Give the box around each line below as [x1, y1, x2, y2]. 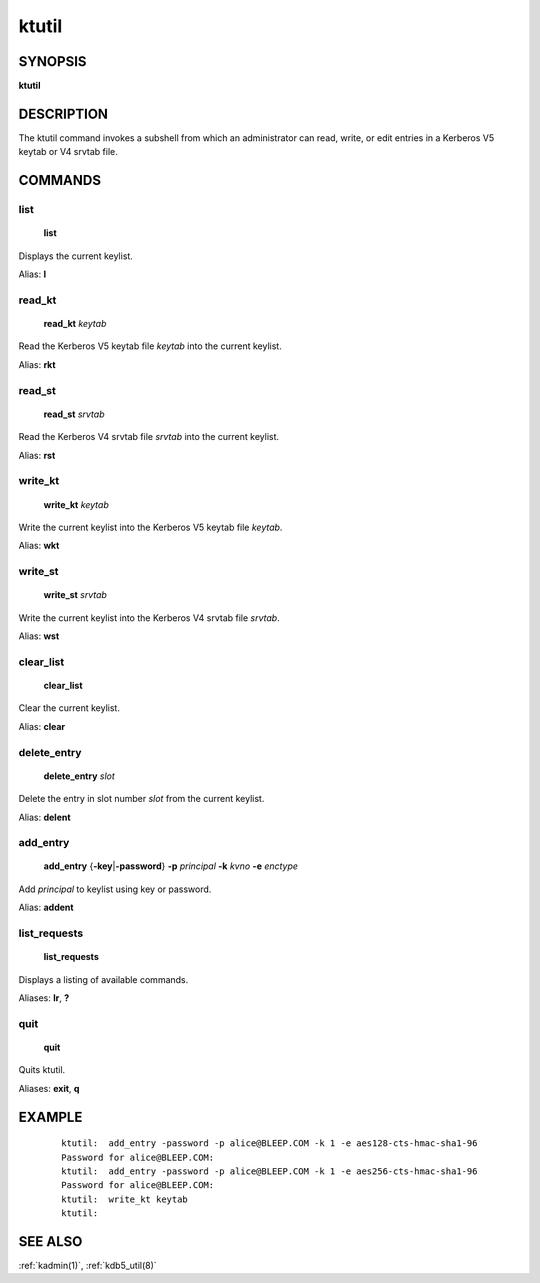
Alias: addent [18, 901, 74, 914]
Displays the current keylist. [18, 250, 134, 262]
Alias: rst [18, 449, 56, 461]
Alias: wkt [18, 540, 60, 552]
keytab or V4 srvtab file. [18, 146, 119, 158]
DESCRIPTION [18, 105, 109, 122]
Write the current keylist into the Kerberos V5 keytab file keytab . [18, 521, 283, 533]
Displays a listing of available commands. [18, 973, 189, 985]
